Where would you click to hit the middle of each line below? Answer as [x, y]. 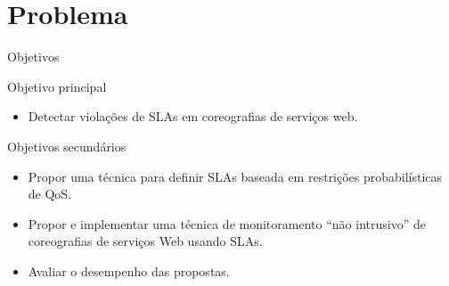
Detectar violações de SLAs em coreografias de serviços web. [193, 116]
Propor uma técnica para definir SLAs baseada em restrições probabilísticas [235, 176]
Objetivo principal [57, 86]
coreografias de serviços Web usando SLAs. [145, 241]
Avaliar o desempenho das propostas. [129, 270]
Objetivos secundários [67, 146]
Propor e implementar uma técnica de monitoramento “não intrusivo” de [227, 223]
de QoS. [50, 194]
